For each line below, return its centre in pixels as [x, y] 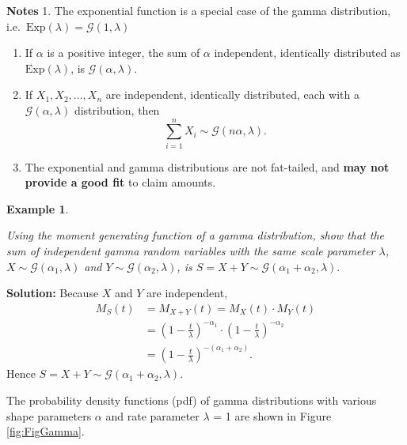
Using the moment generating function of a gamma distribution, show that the [195, 235]
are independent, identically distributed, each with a [232, 94]
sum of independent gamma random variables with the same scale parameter [191, 251]
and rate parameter [152, 415]
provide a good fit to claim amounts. [120, 182]
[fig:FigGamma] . [46, 431]
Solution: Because [53, 293]
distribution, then [117, 109]
